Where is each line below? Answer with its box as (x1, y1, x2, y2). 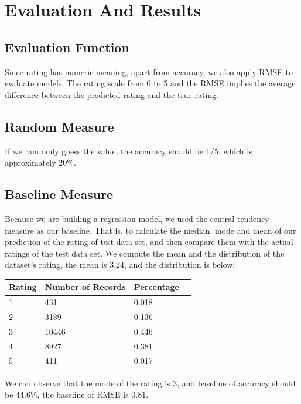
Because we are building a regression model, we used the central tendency (5, 212, 269, 224)
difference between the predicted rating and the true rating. (5, 88, 218, 100)
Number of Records (45, 281, 126, 293)
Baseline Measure (5, 185, 114, 203)
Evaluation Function (5, 38, 129, 56)
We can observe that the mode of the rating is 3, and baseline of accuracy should (5, 376, 296, 389)
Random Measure (5, 117, 114, 135)
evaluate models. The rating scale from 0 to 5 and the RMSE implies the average (5, 77, 296, 89)
